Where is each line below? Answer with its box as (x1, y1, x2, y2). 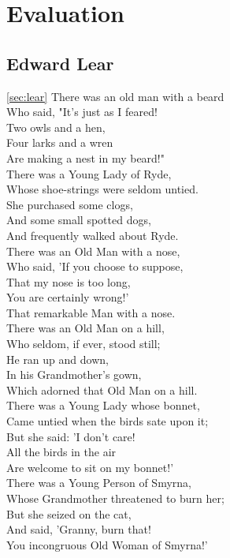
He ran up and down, (6, 350, 109, 367)
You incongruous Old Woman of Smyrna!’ (6, 536, 208, 552)
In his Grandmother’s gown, (6, 366, 142, 383)
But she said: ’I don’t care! (6, 428, 135, 444)
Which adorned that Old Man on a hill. (6, 381, 198, 398)
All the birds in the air (6, 444, 117, 460)
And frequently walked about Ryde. (6, 227, 179, 243)
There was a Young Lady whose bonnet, (6, 397, 200, 414)
